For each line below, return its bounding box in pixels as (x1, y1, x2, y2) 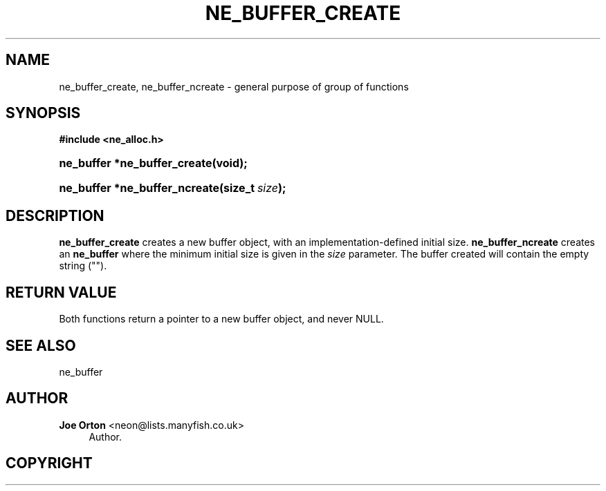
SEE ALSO (6, 336, 76, 354)
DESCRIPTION (6, 206, 104, 224)
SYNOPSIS (6, 104, 81, 122)
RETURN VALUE (6, 283, 117, 301)
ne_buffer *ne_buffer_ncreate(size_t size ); (59, 181, 286, 195)
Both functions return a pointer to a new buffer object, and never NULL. (59, 313, 384, 325)
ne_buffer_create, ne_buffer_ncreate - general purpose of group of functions (59, 80, 409, 93)
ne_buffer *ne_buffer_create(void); (59, 156, 248, 171)
